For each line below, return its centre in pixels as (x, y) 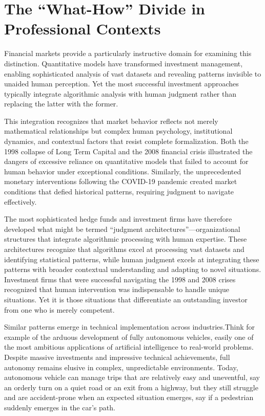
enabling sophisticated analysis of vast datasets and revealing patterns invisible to (133, 73)
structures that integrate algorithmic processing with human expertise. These (126, 239)
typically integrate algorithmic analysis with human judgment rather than (120, 93)
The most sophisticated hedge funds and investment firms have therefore (118, 219)
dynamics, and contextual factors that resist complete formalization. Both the (126, 141)
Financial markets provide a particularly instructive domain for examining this (128, 53)
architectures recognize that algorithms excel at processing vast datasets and (124, 249)
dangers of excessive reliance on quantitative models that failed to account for (126, 161)
